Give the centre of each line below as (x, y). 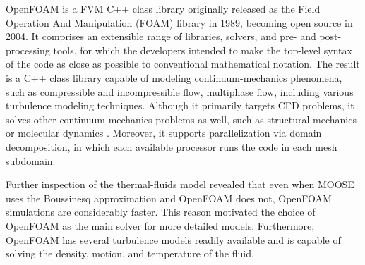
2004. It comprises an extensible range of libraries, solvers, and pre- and (161, 36)
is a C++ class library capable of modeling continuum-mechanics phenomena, (174, 77)
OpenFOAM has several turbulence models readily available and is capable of (173, 239)
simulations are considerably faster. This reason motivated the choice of (161, 212)
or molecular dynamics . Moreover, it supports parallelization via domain (164, 133)
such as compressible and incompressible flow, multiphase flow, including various (180, 91)
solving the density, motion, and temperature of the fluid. (130, 253)
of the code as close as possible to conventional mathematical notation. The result (183, 64)
